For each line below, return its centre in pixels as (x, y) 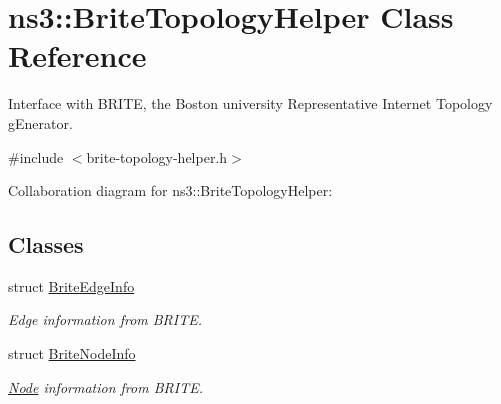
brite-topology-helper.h (157, 156)
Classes (46, 244)
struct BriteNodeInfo (72, 353)
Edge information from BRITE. (105, 319)
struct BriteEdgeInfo (71, 285)
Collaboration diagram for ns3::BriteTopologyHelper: (170, 190)
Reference (77, 55)
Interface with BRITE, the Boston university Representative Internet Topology (250, 103)
